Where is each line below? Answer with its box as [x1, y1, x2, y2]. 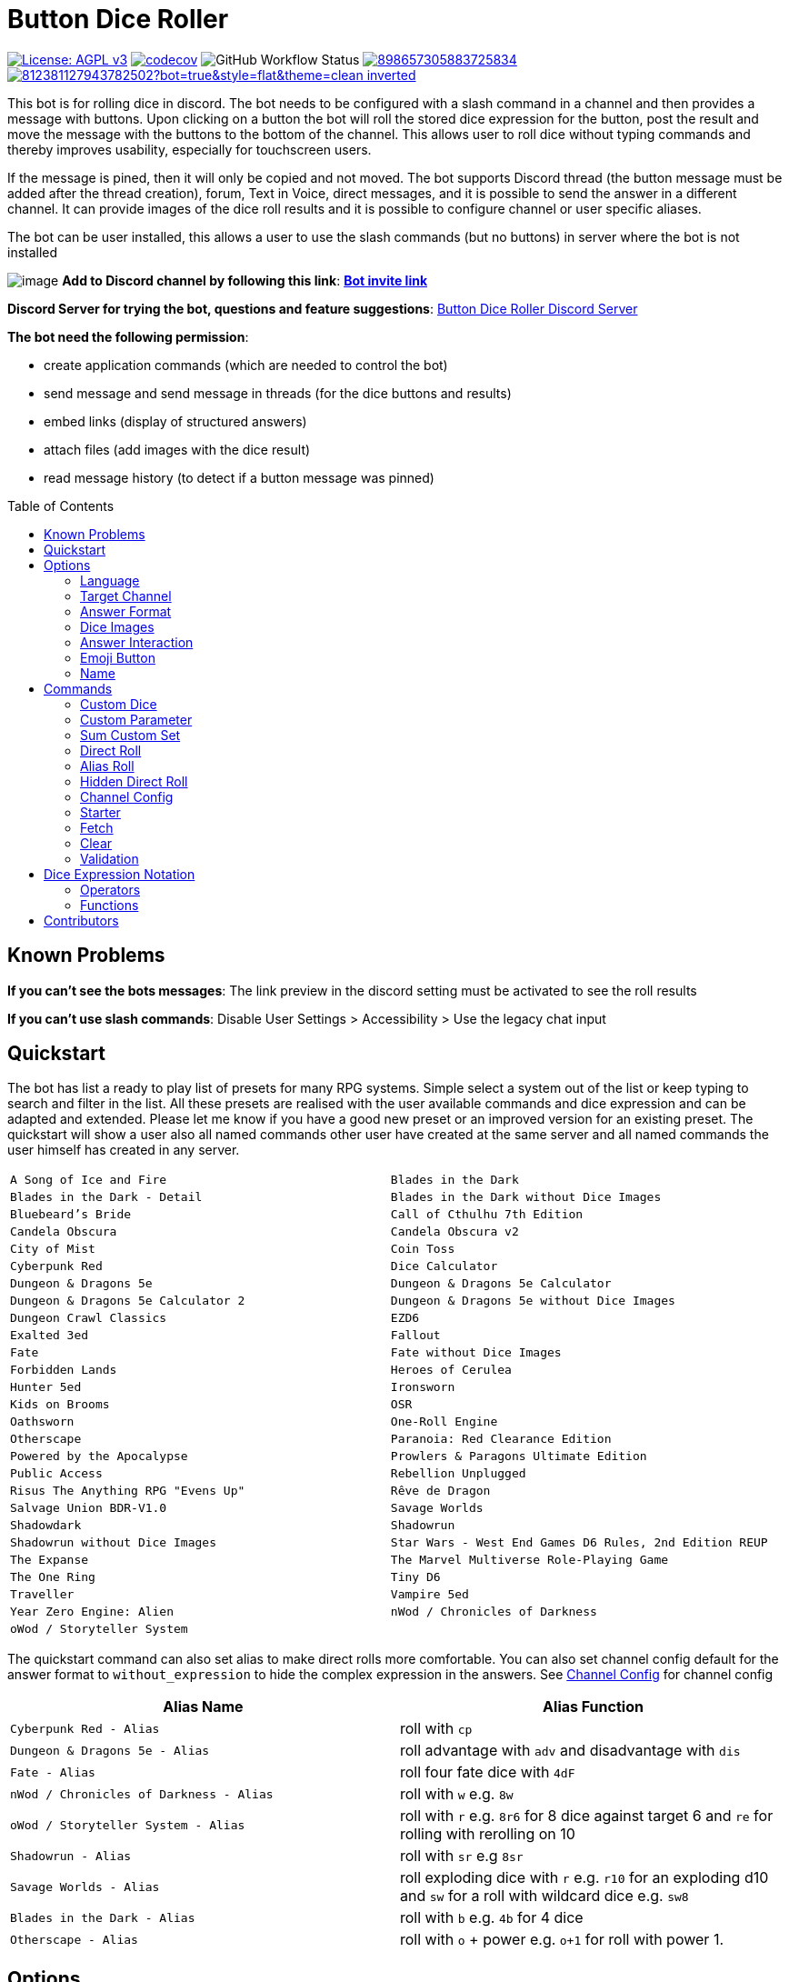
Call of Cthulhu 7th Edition [390, 1207, 584, 1222]
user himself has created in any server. [7, 1142, 240, 1158]
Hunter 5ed [10, 1380, 82, 1395]
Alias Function [543, 1697, 644, 1717]
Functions [80, 896, 139, 913]
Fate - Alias [10, 1765, 95, 1779]
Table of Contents [7, 497, 115, 514]
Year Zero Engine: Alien [10, 1605, 175, 1619]
